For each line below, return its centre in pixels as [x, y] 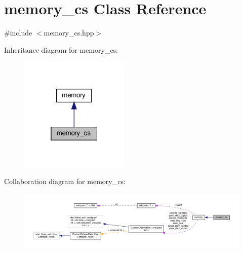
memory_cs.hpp [69, 33]
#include [18, 33]
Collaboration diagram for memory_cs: [65, 181]
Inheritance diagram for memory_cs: [61, 49]
